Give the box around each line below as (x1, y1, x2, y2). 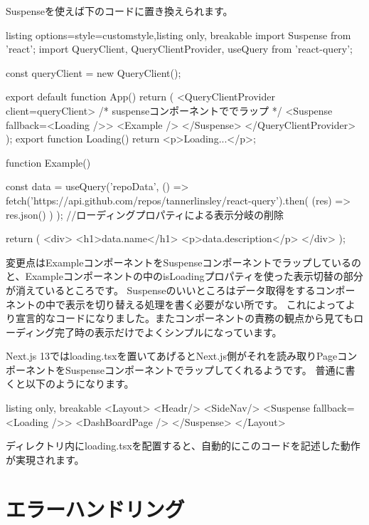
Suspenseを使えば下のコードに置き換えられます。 (6, 4, 233, 18)
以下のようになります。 (25, 376, 134, 391)
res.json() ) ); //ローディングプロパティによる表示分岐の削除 (6, 207, 284, 222)
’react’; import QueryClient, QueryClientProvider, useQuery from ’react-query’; (6, 41, 353, 56)
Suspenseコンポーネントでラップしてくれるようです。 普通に (65, 362, 346, 377)
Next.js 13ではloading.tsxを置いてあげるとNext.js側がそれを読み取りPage (6, 348, 338, 363)
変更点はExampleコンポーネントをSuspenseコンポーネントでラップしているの (6, 254, 362, 269)
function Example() (6, 155, 91, 170)
